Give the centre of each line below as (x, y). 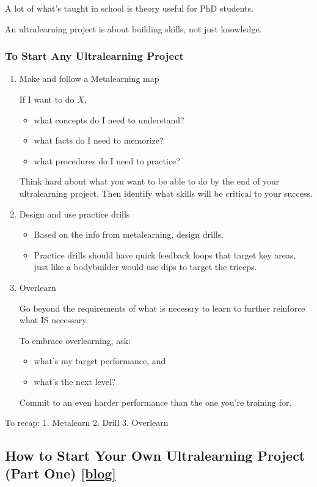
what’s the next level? (75, 381)
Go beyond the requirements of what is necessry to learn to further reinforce (162, 308)
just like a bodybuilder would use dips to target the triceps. (145, 267)
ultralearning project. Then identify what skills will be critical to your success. (166, 193)
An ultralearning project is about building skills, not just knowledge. (133, 28)
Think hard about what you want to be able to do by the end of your (149, 181)
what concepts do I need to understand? (109, 119)
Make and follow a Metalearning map (89, 79)
